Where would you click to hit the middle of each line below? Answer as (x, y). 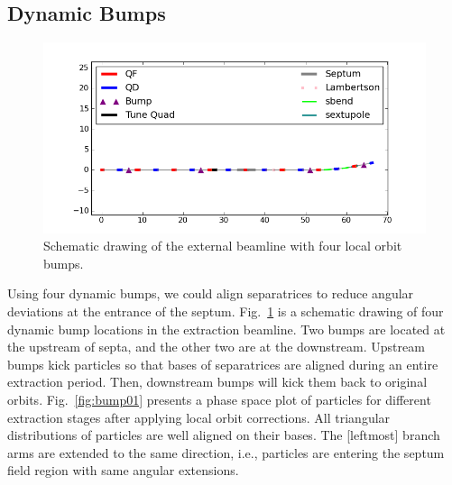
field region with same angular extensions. (123, 470)
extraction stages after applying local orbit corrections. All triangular (199, 417)
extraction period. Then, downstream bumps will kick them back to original (217, 382)
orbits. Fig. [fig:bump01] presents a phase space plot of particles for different (219, 400)
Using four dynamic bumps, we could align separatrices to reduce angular (211, 293)
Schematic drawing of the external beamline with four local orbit (223, 246)
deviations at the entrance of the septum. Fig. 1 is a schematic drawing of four (226, 311)
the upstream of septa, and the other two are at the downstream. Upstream (216, 347)
